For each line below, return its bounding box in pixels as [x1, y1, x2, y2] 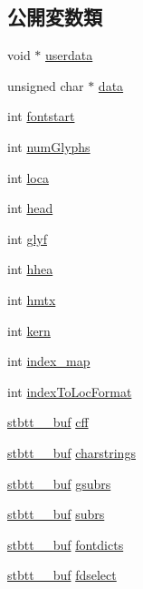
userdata [45, 46, 93, 65]
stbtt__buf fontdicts [7, 534, 124, 553]
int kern [7, 320, 51, 340]
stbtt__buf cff [7, 412, 89, 432]
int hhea [7, 259, 53, 279]
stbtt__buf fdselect [7, 565, 117, 584]
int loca [7, 168, 49, 187]
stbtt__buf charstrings [7, 442, 136, 462]
